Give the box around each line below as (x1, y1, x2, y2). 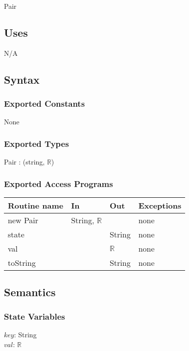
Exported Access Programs (4, 177, 113, 189)
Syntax (4, 71, 40, 87)
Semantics (4, 284, 56, 300)
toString (8, 257, 36, 269)
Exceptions (138, 200, 182, 211)
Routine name (8, 200, 64, 211)
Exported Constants (4, 97, 85, 110)
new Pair (8, 214, 39, 226)
